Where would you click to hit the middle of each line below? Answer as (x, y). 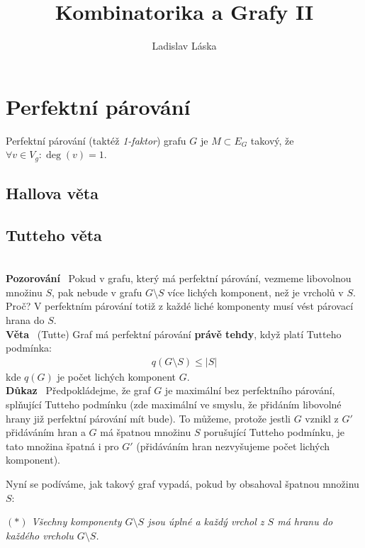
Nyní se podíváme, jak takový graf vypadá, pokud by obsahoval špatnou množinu (182, 484)
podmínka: (29, 348)
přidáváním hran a (46, 432)
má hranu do (305, 521)
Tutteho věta (54, 234)
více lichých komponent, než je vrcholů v (255, 292)
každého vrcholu (40, 535)
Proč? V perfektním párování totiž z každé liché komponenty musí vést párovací (180, 306)
